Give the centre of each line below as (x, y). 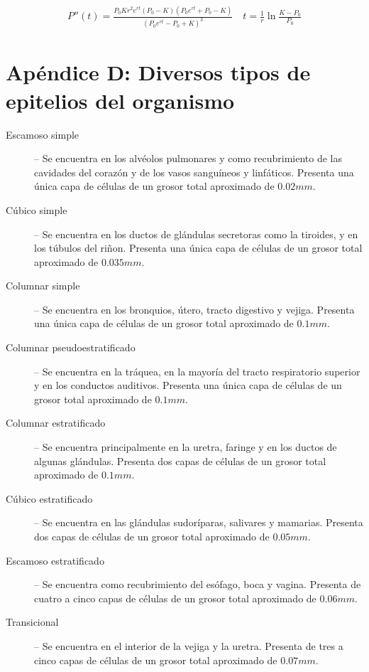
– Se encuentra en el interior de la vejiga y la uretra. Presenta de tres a (189, 645)
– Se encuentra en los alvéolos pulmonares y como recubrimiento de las (188, 158)
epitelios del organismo (120, 100)
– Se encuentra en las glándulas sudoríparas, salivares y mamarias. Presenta (199, 522)
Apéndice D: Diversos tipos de (158, 72)
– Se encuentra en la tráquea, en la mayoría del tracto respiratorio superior (197, 371)
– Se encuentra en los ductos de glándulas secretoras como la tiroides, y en (196, 234)
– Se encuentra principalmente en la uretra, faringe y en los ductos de (186, 447)
